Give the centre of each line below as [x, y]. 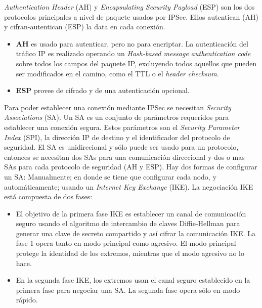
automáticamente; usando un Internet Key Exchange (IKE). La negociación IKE [129, 186]
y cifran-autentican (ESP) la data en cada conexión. [85, 27]
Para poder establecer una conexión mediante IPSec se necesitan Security [118, 107]
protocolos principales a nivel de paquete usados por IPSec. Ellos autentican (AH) [131, 16]
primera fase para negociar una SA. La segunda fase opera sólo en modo [128, 290]
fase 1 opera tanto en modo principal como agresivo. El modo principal [126, 243]
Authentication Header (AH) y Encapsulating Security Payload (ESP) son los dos [129, 7]
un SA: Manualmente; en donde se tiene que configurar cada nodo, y [110, 176]
